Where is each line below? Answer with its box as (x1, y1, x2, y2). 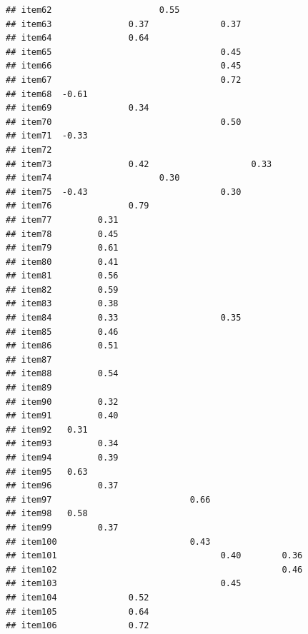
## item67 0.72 (6, 74, 242, 85)
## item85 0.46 (6, 326, 119, 337)
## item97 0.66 (6, 494, 211, 505)
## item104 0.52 (6, 592, 149, 603)
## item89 (6, 383, 52, 393)
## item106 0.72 (6, 620, 149, 631)
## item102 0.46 (6, 564, 303, 575)
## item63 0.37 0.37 (6, 19, 242, 29)
